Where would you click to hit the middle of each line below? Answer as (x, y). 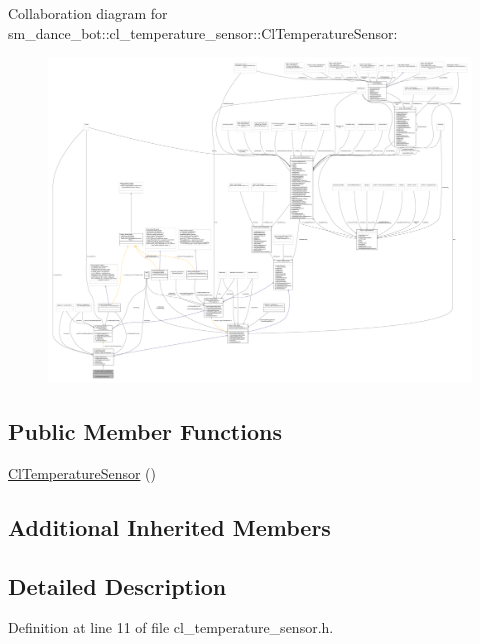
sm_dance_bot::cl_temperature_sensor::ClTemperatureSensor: (203, 32)
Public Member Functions (145, 431)
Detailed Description (117, 585)
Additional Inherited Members (169, 526)
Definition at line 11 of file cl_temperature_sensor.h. (171, 627)
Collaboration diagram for (88, 13)
